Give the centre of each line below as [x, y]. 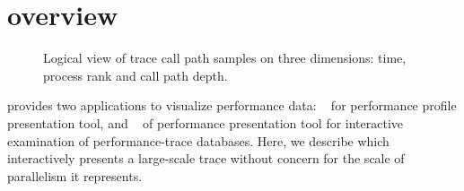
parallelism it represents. [75, 175]
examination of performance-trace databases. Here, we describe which [198, 140]
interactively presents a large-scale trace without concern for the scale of [206, 158]
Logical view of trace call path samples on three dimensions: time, [225, 58]
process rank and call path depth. [136, 75]
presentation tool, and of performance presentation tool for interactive [206, 122]
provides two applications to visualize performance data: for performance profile [232, 105]
